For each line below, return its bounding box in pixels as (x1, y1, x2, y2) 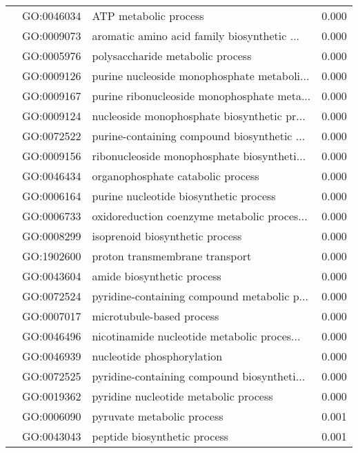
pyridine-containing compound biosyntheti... (92, 368, 306, 384)
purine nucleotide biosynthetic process (92, 188, 276, 204)
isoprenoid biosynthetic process (92, 228, 242, 244)
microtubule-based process (92, 308, 219, 324)
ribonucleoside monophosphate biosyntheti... (92, 148, 306, 164)
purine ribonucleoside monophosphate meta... (92, 88, 311, 104)
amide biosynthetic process (92, 268, 221, 284)
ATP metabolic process (92, 8, 204, 23)
